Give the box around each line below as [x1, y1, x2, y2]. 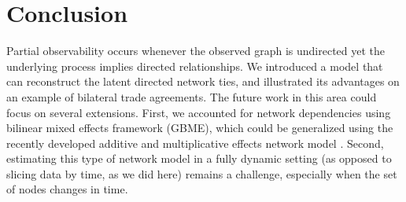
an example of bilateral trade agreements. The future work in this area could [6, 88, 377, 105]
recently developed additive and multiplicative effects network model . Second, [6, 134, 384, 151]
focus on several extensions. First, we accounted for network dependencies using [6, 104, 391, 120]
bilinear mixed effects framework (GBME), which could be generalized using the [6, 119, 393, 136]
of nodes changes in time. [6, 181, 128, 197]
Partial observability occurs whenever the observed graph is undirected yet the [6, 42, 386, 59]
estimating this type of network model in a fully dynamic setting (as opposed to [6, 150, 392, 167]
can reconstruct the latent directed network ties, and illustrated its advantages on [6, 73, 400, 90]
